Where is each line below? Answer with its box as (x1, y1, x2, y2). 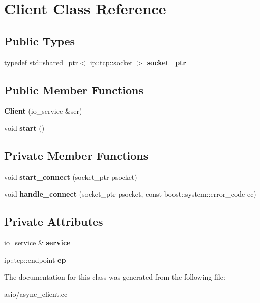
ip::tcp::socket (90, 57, 133, 67)
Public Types (4, 33, 75, 48)
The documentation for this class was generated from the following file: (4, 271, 225, 282)
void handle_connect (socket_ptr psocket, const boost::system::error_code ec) (4, 188, 256, 199)
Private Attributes (4, 213, 103, 229)
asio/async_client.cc (4, 288, 68, 299)
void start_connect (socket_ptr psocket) (4, 171, 137, 182)
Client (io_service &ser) (4, 105, 82, 116)
